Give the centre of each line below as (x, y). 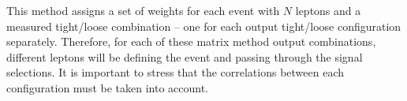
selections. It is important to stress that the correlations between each (175, 72)
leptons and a (328, 10)
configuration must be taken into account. (108, 87)
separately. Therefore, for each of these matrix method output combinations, (191, 41)
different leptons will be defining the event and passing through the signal (185, 56)
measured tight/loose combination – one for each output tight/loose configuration (204, 26)
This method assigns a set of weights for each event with (143, 10)
